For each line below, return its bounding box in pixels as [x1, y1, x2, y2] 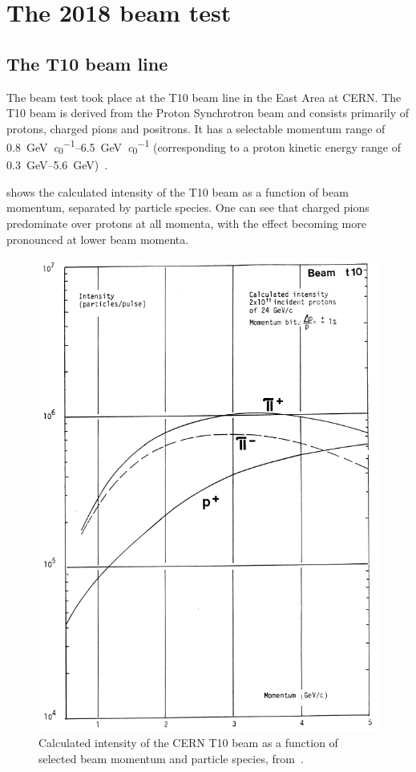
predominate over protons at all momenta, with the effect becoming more [6, 214, 366, 231]
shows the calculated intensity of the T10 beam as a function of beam [6, 183, 349, 200]
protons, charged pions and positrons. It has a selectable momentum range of [6, 120, 386, 136]
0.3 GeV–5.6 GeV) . [6, 156, 108, 173]
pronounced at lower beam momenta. [6, 230, 189, 247]
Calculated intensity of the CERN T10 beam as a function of [38, 733, 338, 750]
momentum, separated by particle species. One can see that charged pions [6, 199, 370, 216]
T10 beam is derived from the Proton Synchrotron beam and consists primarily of [6, 104, 410, 121]
